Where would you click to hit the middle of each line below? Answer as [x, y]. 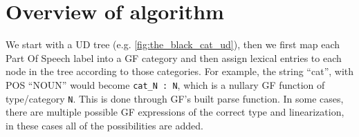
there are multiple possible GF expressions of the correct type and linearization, [175, 112]
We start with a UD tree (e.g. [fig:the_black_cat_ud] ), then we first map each [173, 44]
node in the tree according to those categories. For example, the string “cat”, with [180, 71]
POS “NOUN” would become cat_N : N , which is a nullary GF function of [165, 84]
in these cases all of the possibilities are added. [104, 125]
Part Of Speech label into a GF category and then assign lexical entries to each [174, 57]
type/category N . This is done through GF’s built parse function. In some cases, [175, 98]
